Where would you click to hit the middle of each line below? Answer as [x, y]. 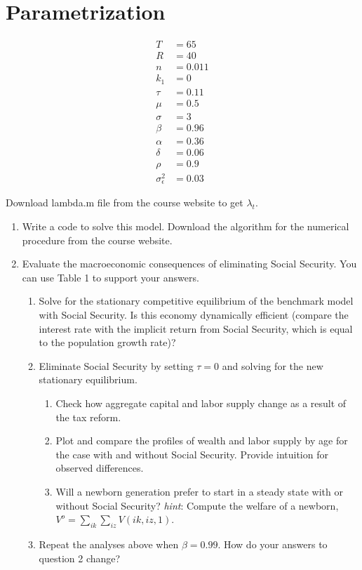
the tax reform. [88, 417]
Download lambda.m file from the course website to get [125, 203]
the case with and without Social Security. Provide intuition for [192, 454]
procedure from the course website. [97, 240]
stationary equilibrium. [88, 379]
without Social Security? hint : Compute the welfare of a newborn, [197, 505]
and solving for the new [273, 365]
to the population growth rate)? [107, 342]
